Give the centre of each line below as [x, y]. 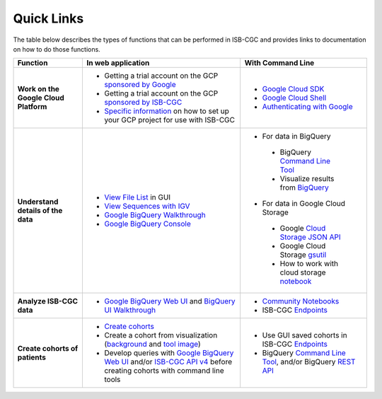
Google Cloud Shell [294, 98]
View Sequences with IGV [147, 207]
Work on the [39, 89]
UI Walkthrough [130, 310]
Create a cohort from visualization [161, 335]
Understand [38, 202]
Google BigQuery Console [147, 224]
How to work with [309, 264]
